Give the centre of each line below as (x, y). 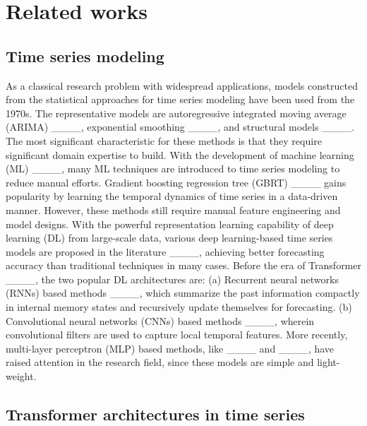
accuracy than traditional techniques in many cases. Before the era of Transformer (183, 265)
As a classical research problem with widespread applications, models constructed (182, 85)
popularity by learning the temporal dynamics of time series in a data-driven (172, 196)
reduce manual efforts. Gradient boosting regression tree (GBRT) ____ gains (176, 182)
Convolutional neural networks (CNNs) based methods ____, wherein (160, 320)
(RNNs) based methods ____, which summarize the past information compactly (183, 293)
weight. (21, 376)
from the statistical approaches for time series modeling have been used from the (180, 99)
